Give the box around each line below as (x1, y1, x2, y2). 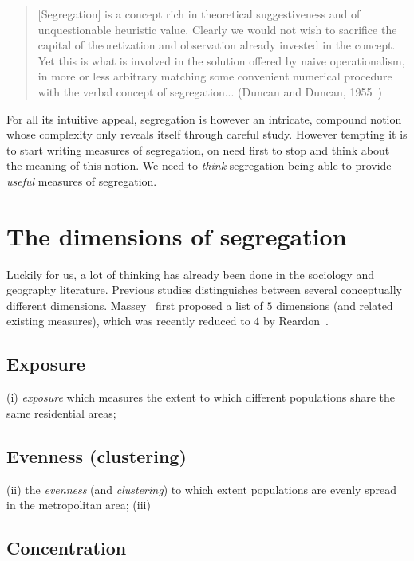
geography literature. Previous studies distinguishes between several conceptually (6, 281, 402, 298)
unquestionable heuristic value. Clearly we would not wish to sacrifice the (37, 21, 397, 37)
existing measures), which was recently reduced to (6, 312, 250, 329)
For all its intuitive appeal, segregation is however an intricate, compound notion (6, 110, 402, 127)
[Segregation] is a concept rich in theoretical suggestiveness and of (37, 6, 361, 22)
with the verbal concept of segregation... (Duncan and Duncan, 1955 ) (37, 83, 382, 100)
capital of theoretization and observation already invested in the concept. (37, 37, 396, 53)
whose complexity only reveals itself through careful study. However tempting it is (6, 126, 408, 143)
